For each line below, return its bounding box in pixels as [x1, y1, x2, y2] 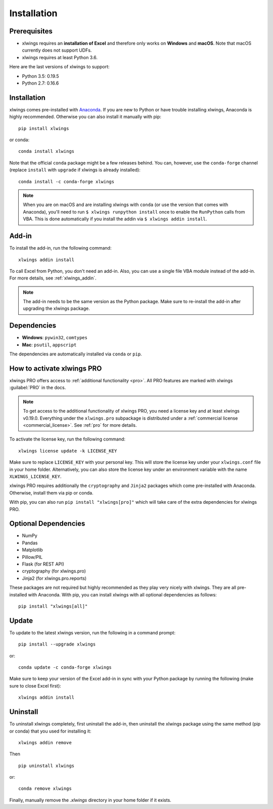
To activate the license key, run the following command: [9, 436, 126, 442]
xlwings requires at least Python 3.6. [22, 54, 98, 60]
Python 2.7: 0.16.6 [22, 80, 59, 86]
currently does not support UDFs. [22, 47, 92, 53]
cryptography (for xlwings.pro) [22, 568, 86, 574]
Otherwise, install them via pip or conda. [9, 490, 94, 496]
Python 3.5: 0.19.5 [22, 73, 59, 79]
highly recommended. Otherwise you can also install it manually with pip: [9, 114, 162, 120]
